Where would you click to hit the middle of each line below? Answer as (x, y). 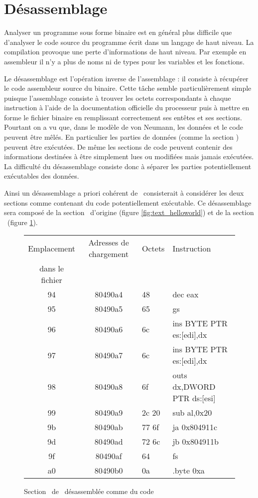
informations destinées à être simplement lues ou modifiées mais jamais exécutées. (129, 156)
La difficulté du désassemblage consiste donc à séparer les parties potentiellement (128, 166)
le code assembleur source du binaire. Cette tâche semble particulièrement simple (128, 88)
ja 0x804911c (195, 427)
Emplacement (52, 248)
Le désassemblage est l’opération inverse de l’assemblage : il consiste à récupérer (126, 78)
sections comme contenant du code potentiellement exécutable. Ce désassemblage (128, 202)
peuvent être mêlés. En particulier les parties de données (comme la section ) (122, 137)
